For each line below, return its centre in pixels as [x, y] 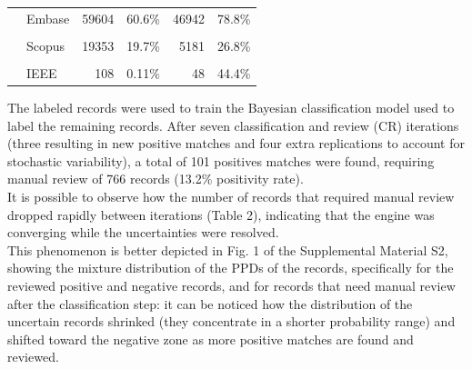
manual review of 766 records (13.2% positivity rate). [156, 179]
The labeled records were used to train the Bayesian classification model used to [231, 108]
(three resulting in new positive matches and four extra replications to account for [236, 143]
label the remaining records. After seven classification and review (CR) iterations [233, 125]
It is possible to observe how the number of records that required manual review [231, 196]
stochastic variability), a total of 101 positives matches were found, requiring [221, 160]
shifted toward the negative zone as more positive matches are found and [211, 339]
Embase [48, 18]
